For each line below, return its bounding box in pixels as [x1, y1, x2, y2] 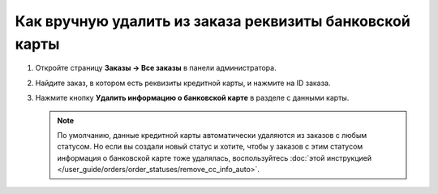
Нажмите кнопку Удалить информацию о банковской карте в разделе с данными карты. [35, 93, 350, 103]
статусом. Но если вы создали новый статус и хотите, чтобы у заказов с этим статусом [57, 142, 363, 152]
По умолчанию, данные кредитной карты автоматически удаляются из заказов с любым [57, 130, 367, 140]
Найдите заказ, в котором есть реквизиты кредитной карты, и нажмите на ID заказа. [35, 78, 331, 88]
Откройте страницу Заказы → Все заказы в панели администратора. [35, 63, 277, 73]
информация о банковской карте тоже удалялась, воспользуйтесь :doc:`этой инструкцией [57, 153, 372, 162]
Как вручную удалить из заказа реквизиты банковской [15, 12, 411, 30]
